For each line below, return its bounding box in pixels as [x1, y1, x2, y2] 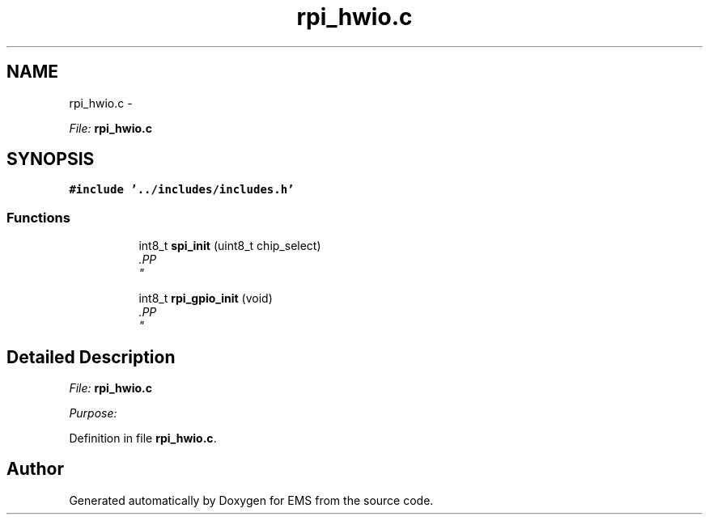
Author [6, 459, 64, 480]
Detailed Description [6, 346, 176, 367]
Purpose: [69, 406, 117, 421]
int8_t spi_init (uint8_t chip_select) [138, 239, 321, 253]
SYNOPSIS [6, 149, 95, 170]
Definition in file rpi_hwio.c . [69, 431, 217, 446]
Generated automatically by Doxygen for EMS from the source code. [69, 493, 434, 507]
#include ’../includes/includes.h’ [69, 183, 295, 197]
